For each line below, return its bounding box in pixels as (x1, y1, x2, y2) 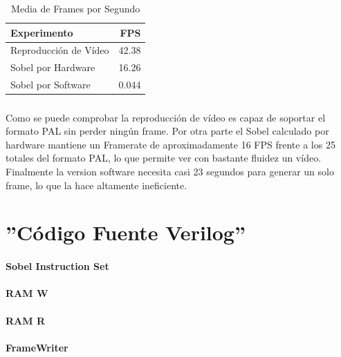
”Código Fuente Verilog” (6, 218, 246, 247)
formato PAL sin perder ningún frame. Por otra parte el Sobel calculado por (6, 124, 329, 138)
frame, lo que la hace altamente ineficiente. (6, 177, 187, 192)
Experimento (10, 25, 73, 39)
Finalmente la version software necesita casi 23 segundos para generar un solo (6, 164, 334, 178)
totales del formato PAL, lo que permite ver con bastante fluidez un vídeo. (6, 151, 322, 165)
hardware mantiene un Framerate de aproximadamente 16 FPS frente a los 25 (6, 137, 335, 151)
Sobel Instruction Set (6, 259, 109, 273)
